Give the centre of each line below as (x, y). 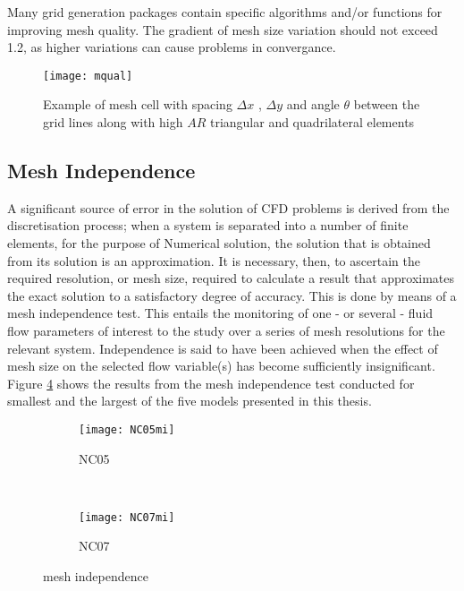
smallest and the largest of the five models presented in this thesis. (190, 401)
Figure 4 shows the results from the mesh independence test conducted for (211, 383)
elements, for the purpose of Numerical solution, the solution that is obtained (219, 243)
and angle (313, 104)
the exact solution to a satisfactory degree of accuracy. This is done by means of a (232, 295)
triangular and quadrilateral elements (312, 122)
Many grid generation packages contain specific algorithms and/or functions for (225, 12)
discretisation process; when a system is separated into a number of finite (208, 225)
